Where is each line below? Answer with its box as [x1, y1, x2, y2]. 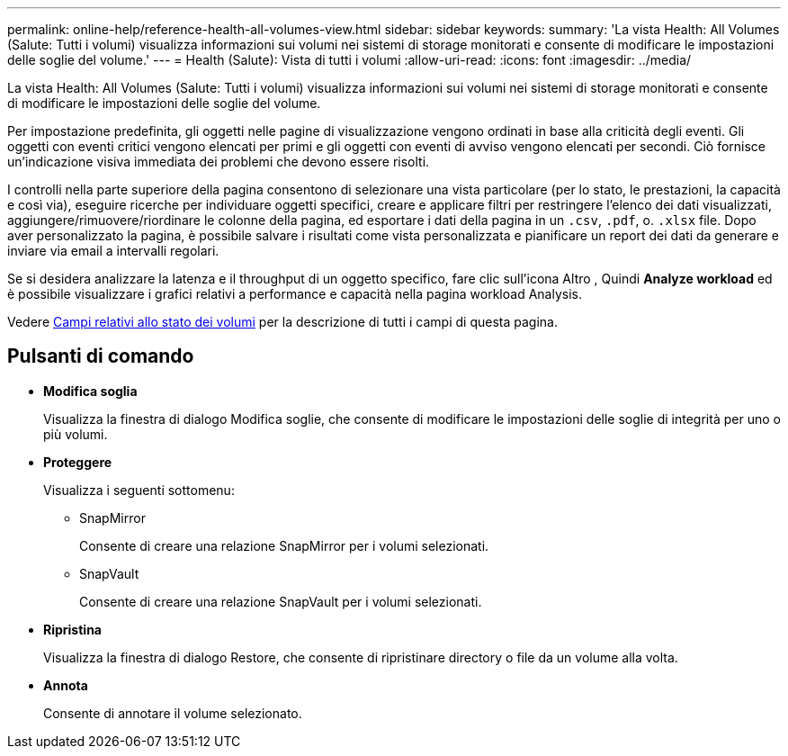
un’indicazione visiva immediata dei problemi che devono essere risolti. [7, 154, 430, 169]
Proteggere [43, 454, 112, 470]
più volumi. [43, 426, 108, 442]
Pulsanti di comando [7, 345, 194, 368]
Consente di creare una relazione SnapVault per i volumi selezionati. [79, 593, 482, 609]
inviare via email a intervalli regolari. [7, 243, 219, 258]
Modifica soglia [43, 382, 138, 399]
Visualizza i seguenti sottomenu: [43, 481, 235, 498]
